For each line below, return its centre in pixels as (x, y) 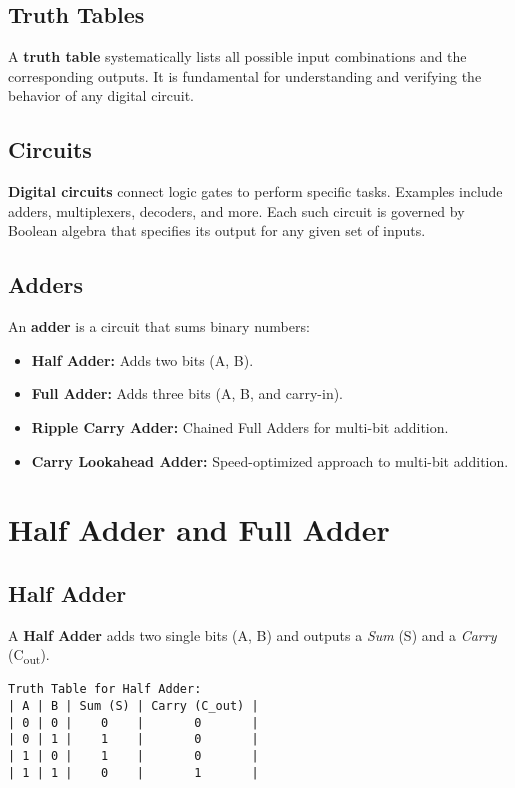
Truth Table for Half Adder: (105, 689)
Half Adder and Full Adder (199, 529)
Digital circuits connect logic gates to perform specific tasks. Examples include (255, 191)
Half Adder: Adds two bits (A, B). (142, 359)
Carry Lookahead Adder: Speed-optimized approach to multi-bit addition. (270, 460)
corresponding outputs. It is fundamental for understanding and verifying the (245, 75)
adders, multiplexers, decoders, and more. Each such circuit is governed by (236, 210)
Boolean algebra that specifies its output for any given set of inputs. (217, 230)
